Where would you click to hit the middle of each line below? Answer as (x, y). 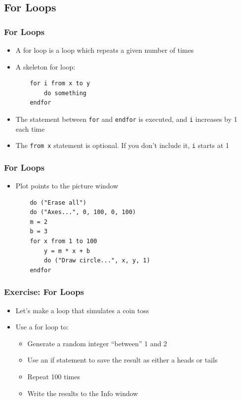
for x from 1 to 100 (63, 241)
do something (65, 93)
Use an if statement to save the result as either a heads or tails (122, 360)
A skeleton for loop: (45, 66)
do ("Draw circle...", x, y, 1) (97, 261)
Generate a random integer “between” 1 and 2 (97, 343)
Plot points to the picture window (67, 186)
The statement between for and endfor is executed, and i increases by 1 (126, 119)
